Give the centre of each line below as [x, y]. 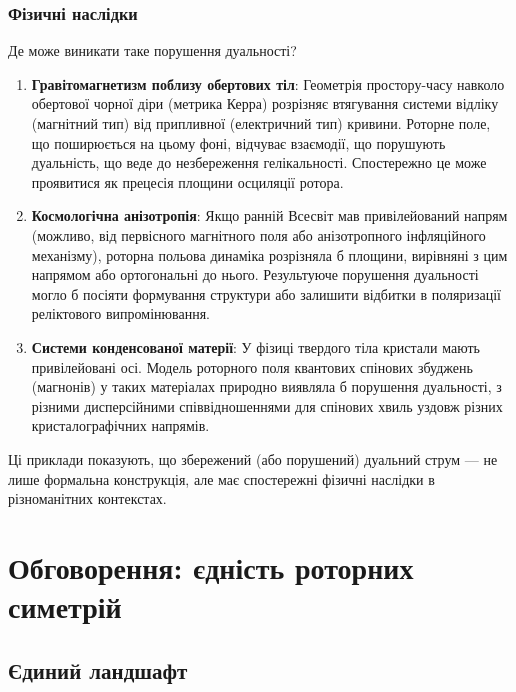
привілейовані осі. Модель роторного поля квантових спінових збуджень [252, 366]
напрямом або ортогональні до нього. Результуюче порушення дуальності [255, 274]
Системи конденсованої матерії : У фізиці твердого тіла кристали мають [255, 346]
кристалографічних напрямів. [120, 425]
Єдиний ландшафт [98, 669]
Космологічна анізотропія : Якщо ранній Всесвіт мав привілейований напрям [269, 215]
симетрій [65, 606]
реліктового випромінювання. [120, 313]
